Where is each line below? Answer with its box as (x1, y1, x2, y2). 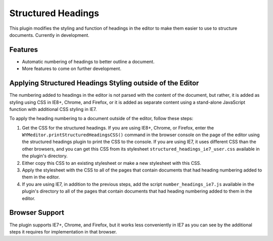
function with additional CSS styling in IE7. (9, 106, 97, 112)
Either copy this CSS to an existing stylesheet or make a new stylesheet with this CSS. (22, 160, 202, 166)
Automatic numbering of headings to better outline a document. (22, 58, 155, 65)
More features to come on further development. (22, 66, 121, 72)
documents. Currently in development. (9, 32, 89, 38)
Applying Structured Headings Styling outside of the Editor (9, 79, 199, 88)
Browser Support (9, 208, 65, 217)
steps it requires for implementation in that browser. (9, 228, 117, 234)
